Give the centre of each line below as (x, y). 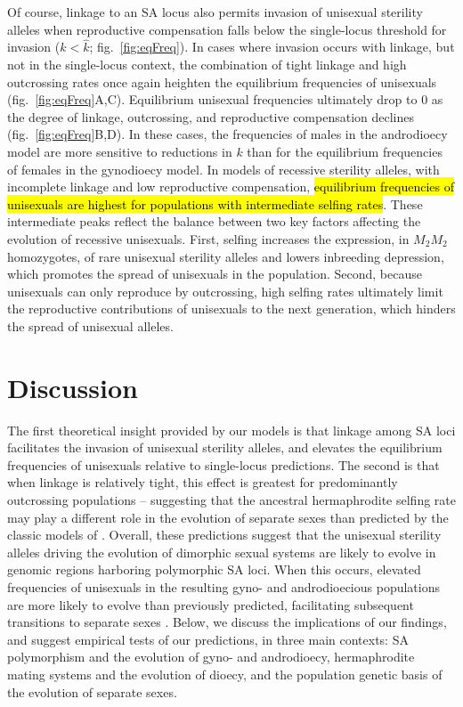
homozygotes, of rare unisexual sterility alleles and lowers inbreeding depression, (226, 256)
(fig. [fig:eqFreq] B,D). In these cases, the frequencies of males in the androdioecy (227, 134)
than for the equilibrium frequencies (345, 151)
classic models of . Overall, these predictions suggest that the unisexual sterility (224, 535)
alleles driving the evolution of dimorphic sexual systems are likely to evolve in (222, 552)
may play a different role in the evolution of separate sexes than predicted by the (228, 517)
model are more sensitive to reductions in (120, 151)
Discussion (73, 387)
